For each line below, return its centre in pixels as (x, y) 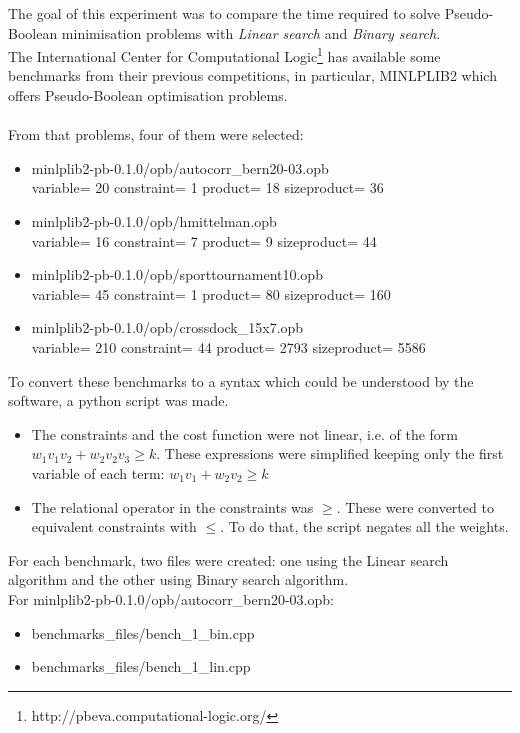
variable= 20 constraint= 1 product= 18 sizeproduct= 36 (207, 187)
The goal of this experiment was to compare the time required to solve (224, 13)
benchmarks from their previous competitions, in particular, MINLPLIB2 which (252, 75)
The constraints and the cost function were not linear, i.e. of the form (245, 433)
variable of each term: (98, 472)
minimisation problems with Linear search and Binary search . (251, 32)
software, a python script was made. (118, 400)
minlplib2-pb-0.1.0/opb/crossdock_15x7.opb (167, 327)
